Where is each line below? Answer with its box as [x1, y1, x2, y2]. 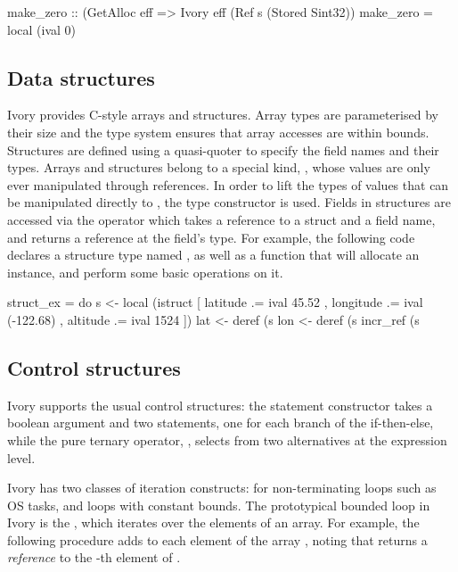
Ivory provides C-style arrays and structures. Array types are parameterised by [7, 105, 438, 124]
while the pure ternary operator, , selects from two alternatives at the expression [7, 430, 447, 449]
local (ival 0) [7, 20, 76, 38]
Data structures [7, 63, 155, 91]
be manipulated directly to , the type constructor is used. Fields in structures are [7, 193, 451, 211]
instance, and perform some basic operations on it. [7, 262, 283, 281]
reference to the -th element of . [7, 548, 181, 567]
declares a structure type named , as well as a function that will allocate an [7, 245, 420, 264]
